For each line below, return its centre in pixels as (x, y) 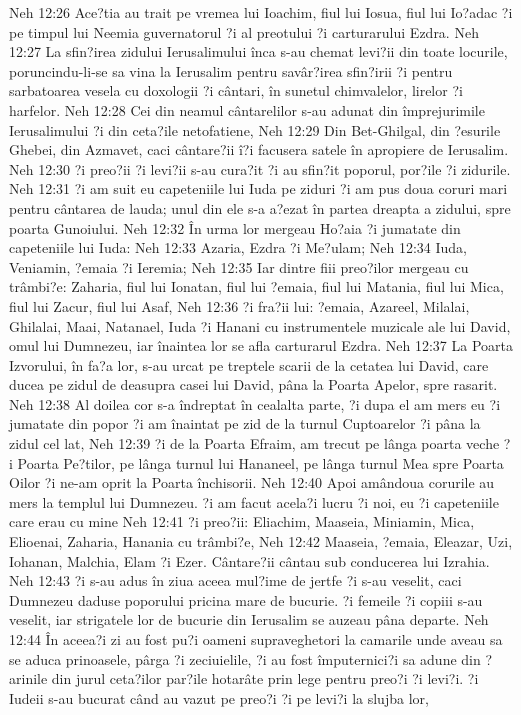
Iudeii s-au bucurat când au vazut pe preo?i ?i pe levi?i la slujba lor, (219, 697)
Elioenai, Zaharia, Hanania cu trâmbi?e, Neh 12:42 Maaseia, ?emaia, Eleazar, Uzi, (261, 541)
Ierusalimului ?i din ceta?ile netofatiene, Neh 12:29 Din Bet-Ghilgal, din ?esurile (255, 129)
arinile (28, 678)
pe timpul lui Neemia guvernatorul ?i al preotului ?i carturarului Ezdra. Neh (244, 31)
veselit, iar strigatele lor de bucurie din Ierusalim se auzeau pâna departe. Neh (249, 619)
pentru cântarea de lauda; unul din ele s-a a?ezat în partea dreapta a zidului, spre (260, 207)
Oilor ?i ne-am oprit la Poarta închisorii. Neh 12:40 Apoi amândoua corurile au (252, 482)
